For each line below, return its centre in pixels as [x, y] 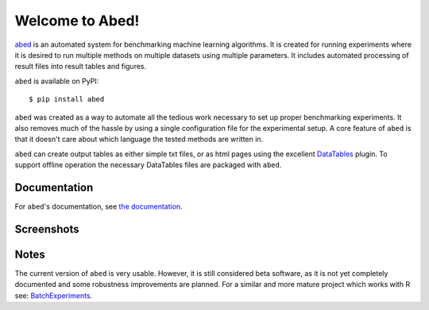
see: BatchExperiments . [54, 295]
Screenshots [47, 229]
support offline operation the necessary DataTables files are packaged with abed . [148, 165]
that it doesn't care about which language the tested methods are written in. [139, 140]
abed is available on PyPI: [57, 81]
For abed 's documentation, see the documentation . [99, 206]
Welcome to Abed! [77, 21]
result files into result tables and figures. [81, 67]
